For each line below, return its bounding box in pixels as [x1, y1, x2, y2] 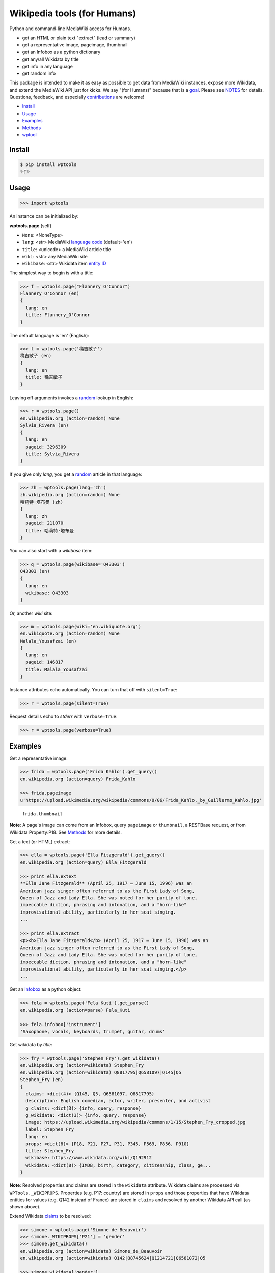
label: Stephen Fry [25, 1126, 74, 1132]
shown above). [9, 1204, 41, 1210]
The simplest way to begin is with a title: [9, 270, 94, 276]
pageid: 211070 [25, 520, 64, 527]
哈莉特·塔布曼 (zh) [20, 499, 64, 505]
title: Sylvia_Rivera [25, 451, 80, 457]
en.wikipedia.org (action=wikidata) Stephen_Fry [20, 1062, 144, 1068]
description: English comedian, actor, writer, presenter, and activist [25, 1098, 211, 1104]
